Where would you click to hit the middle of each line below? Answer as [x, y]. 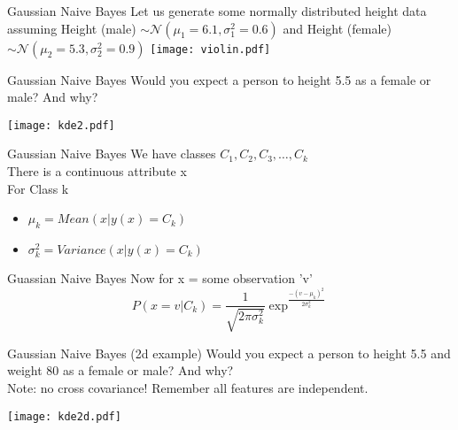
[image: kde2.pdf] [61, 125]
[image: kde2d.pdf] [64, 416]
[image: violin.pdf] [210, 49]
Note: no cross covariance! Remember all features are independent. [188, 387]
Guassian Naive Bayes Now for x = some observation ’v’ [160, 278]
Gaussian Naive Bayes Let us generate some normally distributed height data [217, 11]
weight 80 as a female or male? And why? [120, 370]
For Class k [38, 188]
